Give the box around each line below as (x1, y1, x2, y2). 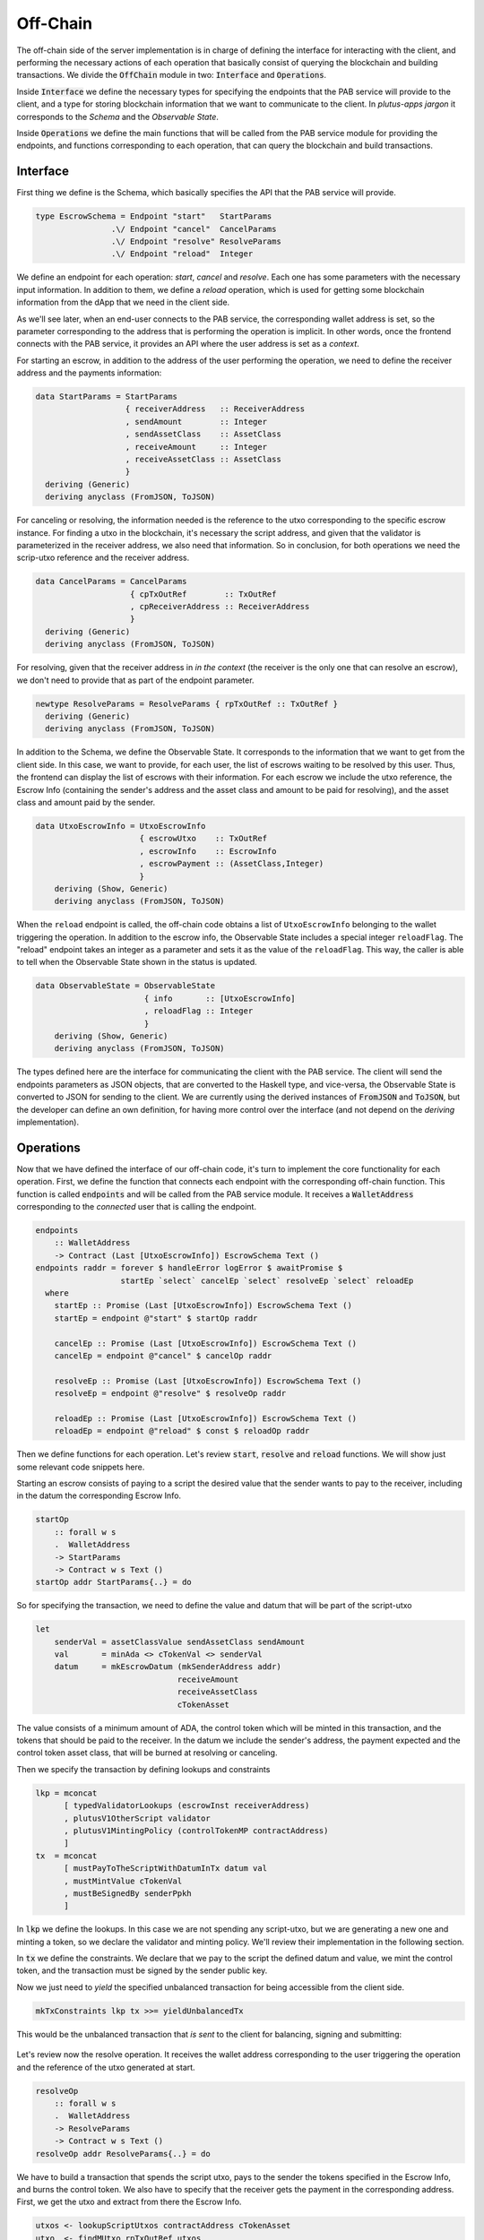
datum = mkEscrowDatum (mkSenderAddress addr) (54, 1662, 281, 1672)
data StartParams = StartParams (35, 392, 178, 402)
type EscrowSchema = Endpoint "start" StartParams (35, 211, 272, 221)
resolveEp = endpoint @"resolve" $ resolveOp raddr (54, 1389, 287, 1399)
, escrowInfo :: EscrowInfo (139, 846, 277, 856)
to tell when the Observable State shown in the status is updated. (16, 957, 257, 968)
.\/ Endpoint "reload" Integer (110, 249, 254, 259)
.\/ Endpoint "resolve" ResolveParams (110, 236, 281, 246)
